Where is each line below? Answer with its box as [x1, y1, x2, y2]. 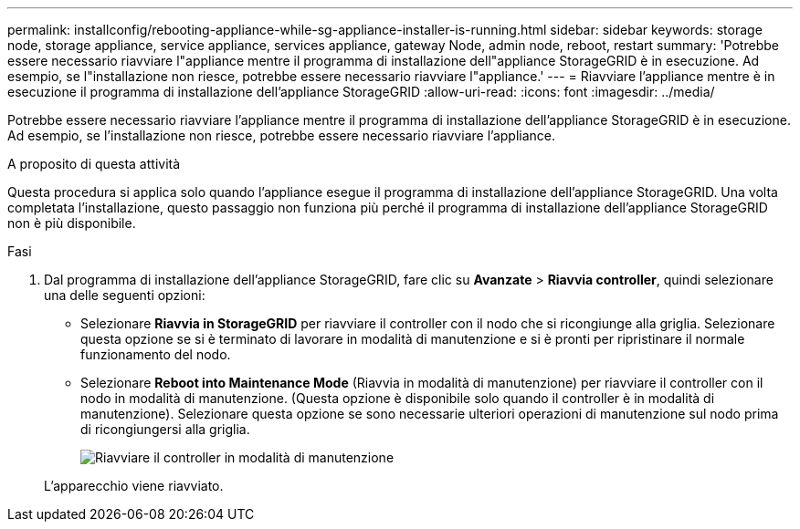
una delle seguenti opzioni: [44, 287, 205, 303]
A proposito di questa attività [7, 156, 181, 171]
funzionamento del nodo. [80, 347, 231, 362]
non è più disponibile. [7, 215, 136, 231]
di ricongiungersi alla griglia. [80, 421, 250, 437]
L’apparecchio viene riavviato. [44, 478, 224, 493]
